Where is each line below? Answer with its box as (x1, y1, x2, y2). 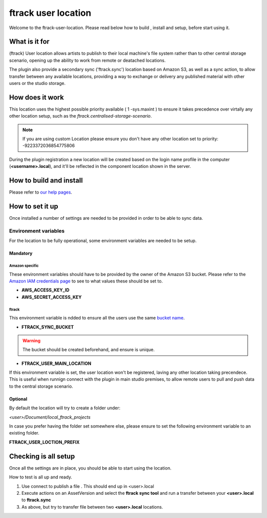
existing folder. (9, 430, 40, 436)
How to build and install (9, 176, 83, 185)
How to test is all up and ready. (9, 474, 73, 480)
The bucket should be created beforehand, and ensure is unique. (22, 347, 155, 353)
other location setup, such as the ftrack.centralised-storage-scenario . (9, 113, 152, 119)
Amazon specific (9, 263, 39, 268)
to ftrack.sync (21, 497, 51, 503)
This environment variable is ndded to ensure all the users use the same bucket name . (9, 315, 185, 321)
